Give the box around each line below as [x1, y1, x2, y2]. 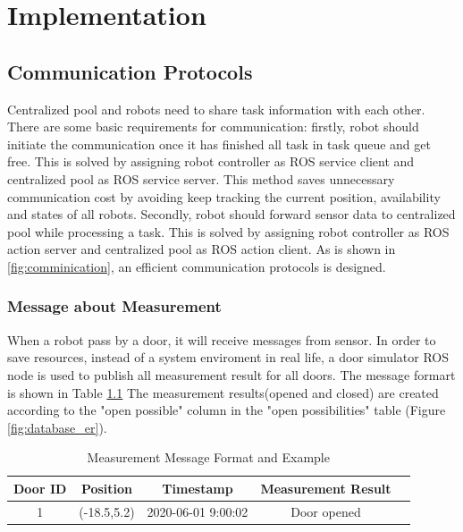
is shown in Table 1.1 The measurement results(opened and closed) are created [7, 383, 439, 401]
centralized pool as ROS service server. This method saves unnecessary [7, 169, 395, 188]
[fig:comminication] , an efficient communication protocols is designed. [7, 257, 386, 275]
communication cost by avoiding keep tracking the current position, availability [7, 187, 441, 206]
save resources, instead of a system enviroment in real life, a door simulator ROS [7, 348, 450, 367]
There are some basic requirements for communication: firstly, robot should [7, 117, 419, 136]
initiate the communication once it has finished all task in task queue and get [7, 134, 431, 153]
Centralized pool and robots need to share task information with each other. [7, 99, 425, 118]
